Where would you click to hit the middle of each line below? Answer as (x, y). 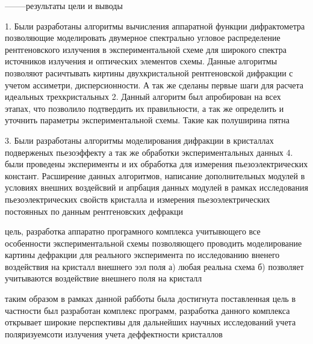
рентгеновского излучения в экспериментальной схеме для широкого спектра (146, 49)
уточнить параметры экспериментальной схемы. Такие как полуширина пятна (147, 120)
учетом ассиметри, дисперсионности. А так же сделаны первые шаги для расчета (154, 84)
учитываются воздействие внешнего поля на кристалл (104, 278)
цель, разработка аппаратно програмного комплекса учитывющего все (133, 231)
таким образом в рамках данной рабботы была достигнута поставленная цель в (150, 299)
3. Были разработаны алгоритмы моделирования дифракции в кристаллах (139, 140)
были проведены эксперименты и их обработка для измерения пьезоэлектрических (156, 164)
